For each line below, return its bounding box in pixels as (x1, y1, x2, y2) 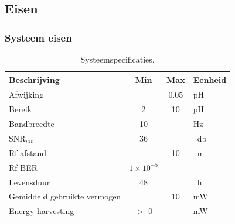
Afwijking (9, 88, 44, 101)
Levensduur (9, 175, 50, 188)
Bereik (9, 103, 32, 115)
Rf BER (9, 161, 38, 173)
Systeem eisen (5, 30, 72, 44)
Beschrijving (9, 73, 60, 85)
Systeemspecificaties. (80, 53, 155, 65)
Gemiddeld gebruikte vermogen (9, 190, 121, 202)
